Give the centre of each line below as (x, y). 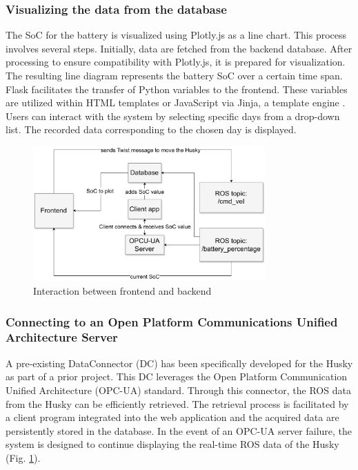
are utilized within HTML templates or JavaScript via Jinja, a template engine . (176, 102)
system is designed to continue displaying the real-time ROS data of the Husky (172, 444)
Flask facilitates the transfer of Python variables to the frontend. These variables (177, 89)
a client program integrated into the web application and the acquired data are (172, 417)
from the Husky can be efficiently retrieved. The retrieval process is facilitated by (177, 403)
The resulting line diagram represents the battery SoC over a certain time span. (174, 75)
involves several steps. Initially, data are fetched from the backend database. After (179, 48)
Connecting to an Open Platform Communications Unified (172, 321)
